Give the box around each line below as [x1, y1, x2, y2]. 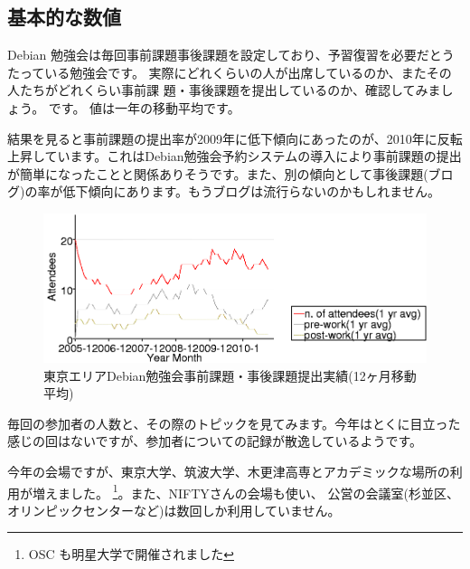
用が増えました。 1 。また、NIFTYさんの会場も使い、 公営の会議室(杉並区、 [7, 480, 459, 502]
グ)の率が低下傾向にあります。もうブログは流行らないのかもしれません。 [7, 182, 440, 201]
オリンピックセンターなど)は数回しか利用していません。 [7, 500, 341, 519]
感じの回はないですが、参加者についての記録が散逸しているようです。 [7, 431, 423, 450]
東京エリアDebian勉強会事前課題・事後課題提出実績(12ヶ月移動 [43, 365, 417, 384]
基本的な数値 [7, 3, 121, 31]
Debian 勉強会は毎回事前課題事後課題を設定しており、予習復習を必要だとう [7, 45, 455, 64]
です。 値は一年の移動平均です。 [48, 98, 240, 117]
